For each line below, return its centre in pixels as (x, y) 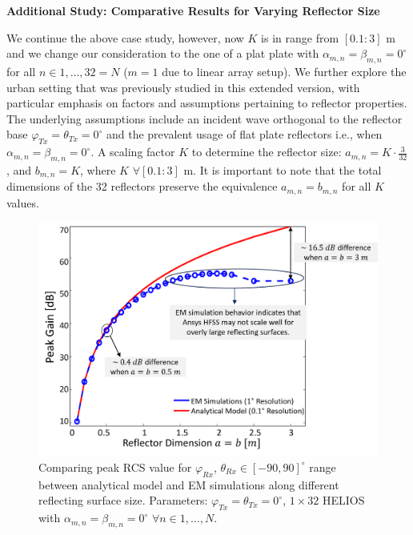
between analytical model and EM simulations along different (189, 484)
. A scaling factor (133, 152)
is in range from (300, 37)
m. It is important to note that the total (283, 169)
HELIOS (343, 500)
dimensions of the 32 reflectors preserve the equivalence (142, 186)
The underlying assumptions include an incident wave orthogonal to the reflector (204, 118)
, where (98, 169)
